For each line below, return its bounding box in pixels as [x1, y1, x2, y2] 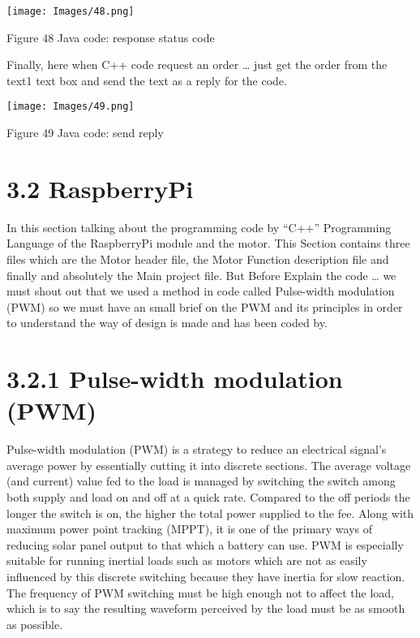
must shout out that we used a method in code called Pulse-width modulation [6, 282, 395, 300]
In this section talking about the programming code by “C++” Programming [6, 218, 392, 235]
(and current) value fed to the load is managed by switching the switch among [6, 472, 396, 489]
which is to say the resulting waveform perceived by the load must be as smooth [6, 600, 405, 617]
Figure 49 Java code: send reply [6, 124, 164, 141]
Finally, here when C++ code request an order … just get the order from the [6, 56, 388, 73]
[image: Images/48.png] [6, 6, 135, 17]
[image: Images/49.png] [6, 101, 135, 113]
